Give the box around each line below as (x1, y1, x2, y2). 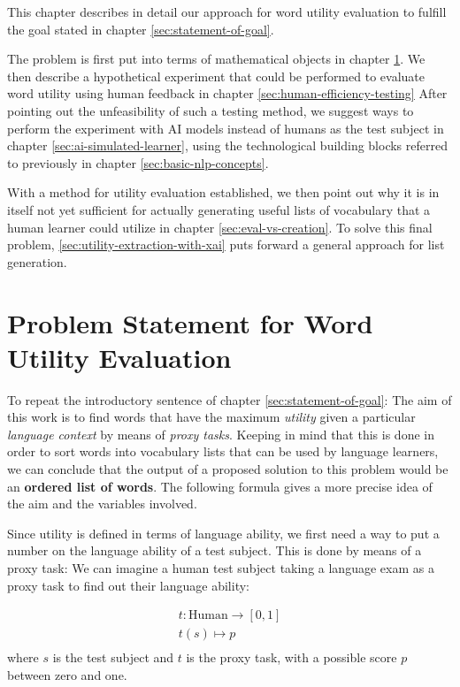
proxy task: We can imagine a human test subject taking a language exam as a (7, 558, 434, 576)
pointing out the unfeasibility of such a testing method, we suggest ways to (7, 101, 414, 119)
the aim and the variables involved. (7, 494, 197, 513)
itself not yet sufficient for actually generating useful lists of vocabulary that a (7, 200, 431, 218)
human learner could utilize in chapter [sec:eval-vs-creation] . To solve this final (7, 218, 433, 236)
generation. (7, 252, 67, 271)
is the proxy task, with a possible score (186, 648, 397, 667)
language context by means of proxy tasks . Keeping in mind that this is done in (7, 424, 434, 443)
